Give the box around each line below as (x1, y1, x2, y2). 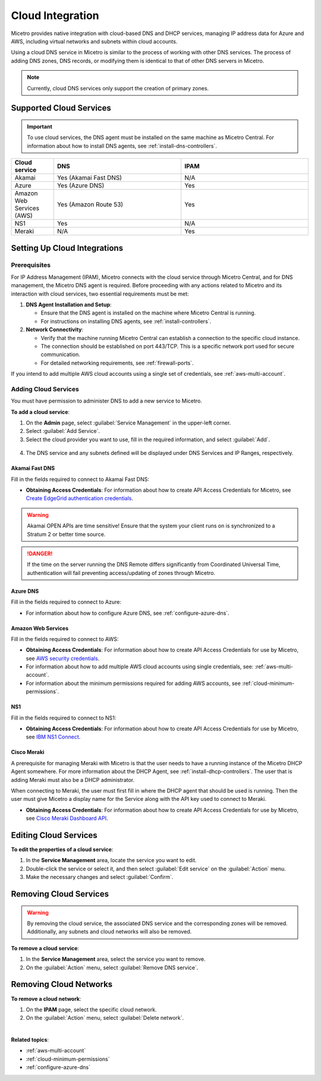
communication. (40, 351, 80, 358)
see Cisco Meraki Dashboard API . (26, 815, 108, 822)
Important (27, 122, 53, 130)
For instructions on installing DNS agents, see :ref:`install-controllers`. (40, 318, 212, 325)
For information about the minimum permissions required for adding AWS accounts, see (26, 680, 241, 687)
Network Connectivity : (26, 326, 84, 333)
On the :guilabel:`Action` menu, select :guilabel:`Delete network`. (26, 1014, 184, 1022)
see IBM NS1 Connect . (26, 733, 81, 740)
